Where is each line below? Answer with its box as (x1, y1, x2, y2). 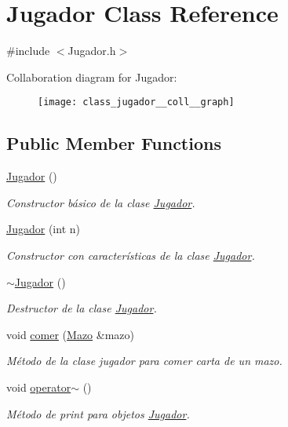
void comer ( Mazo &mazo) (6, 326, 134, 342)
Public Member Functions (6, 131, 221, 155)
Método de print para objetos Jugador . (6, 405, 190, 422)
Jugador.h (67, 42, 116, 59)
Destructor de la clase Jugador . (6, 300, 157, 316)
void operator (6, 378, 71, 395)
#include (6, 42, 50, 59)
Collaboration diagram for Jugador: (6, 68, 177, 85)
